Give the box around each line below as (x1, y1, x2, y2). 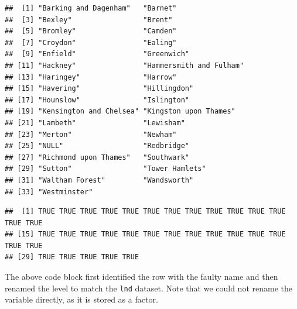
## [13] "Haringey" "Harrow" (5, 73, 177, 81)
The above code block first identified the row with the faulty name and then (5, 270, 278, 283)
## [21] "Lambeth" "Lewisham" (5, 118, 185, 127)
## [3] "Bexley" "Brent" (5, 15, 173, 24)
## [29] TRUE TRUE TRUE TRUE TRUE (5, 253, 139, 262)
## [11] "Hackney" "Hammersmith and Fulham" (5, 61, 244, 70)
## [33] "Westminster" (5, 187, 93, 196)
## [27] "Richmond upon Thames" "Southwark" (5, 153, 189, 162)
